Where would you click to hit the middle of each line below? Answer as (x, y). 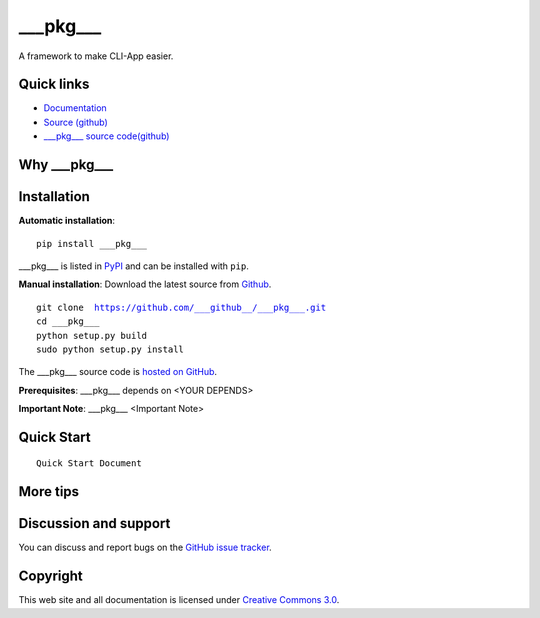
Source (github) (76, 122)
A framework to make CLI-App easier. (96, 56)
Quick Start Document (89, 463)
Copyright (51, 576)
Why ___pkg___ (66, 165)
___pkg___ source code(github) (106, 136)
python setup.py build (92, 335)
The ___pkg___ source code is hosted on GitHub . (118, 372)
